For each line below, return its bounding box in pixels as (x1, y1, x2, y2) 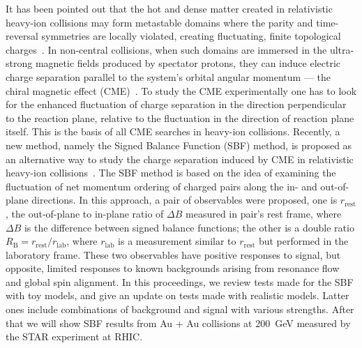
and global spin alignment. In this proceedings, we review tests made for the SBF (6, 274, 354, 289)
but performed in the (258, 234, 349, 248)
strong (6, 56, 33, 70)
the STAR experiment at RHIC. (6, 329, 143, 344)
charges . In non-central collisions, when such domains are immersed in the (6, 42, 327, 56)
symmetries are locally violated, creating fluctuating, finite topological (41, 29, 341, 43)
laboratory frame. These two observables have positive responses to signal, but (6, 247, 341, 262)
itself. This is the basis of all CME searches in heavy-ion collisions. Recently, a (6, 124, 340, 139)
